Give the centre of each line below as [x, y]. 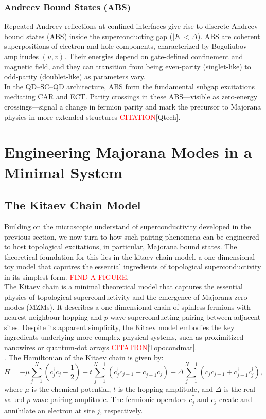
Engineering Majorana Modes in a [128, 152]
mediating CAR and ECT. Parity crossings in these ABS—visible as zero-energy [131, 96]
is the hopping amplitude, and [166, 389]
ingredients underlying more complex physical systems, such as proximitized [124, 337]
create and [235, 399]
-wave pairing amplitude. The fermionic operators [109, 399]
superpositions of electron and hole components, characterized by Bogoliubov [126, 46]
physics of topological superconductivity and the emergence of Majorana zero [126, 297]
